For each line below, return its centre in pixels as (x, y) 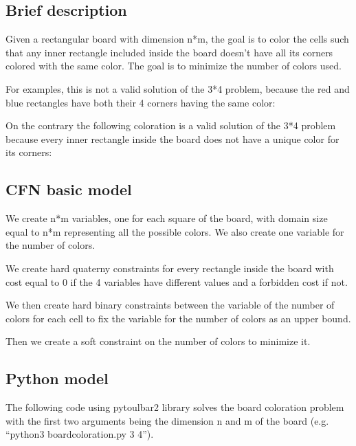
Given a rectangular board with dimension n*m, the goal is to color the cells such (177, 39)
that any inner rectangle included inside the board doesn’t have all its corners (169, 52)
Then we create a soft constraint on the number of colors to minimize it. (158, 341)
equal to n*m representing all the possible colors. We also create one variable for (175, 231)
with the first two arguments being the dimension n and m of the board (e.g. (167, 420)
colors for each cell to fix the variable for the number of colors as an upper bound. (178, 318)
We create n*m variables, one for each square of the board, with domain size (167, 218)
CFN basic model (69, 189)
